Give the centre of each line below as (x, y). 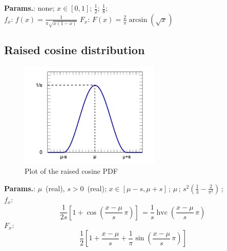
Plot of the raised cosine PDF (71, 171)
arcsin (138, 20)
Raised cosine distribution (75, 49)
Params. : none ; (29, 8)
